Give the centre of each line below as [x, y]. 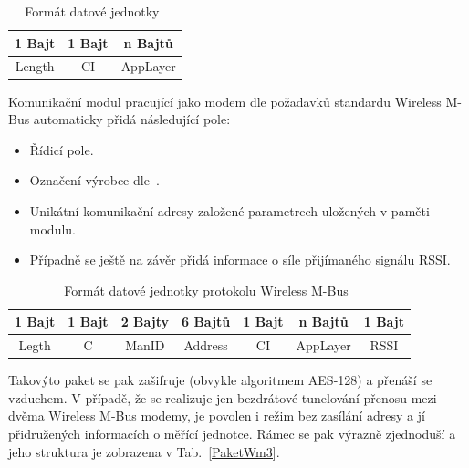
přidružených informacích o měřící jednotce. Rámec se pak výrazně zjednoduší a [232, 433]
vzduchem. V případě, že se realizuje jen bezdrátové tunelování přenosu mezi [223, 397]
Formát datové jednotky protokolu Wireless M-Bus [206, 290]
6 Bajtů [206, 322]
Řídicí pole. [62, 149]
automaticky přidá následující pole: [132, 119]
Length [35, 66]
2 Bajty [145, 322]
